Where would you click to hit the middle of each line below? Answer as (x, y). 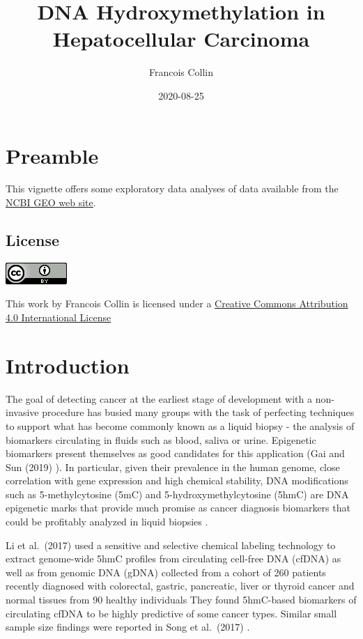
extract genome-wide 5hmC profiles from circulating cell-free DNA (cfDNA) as (173, 559)
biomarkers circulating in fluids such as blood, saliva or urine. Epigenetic (161, 439)
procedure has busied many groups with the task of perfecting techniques (198, 412)
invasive (22, 412)
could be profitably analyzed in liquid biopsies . (107, 522)
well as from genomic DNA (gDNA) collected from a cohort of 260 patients (166, 572)
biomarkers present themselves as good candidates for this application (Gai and (175, 453)
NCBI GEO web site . (51, 202)
